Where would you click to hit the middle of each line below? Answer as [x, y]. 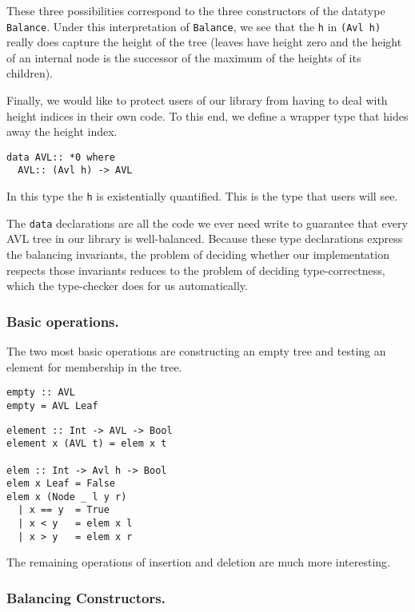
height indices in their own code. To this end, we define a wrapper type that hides [207, 115]
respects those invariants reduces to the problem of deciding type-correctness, [196, 270]
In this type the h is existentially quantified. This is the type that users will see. [202, 196]
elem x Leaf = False [61, 484]
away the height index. [62, 131]
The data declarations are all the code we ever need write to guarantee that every [207, 223]
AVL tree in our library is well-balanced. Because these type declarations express [205, 238]
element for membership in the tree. [94, 366]
